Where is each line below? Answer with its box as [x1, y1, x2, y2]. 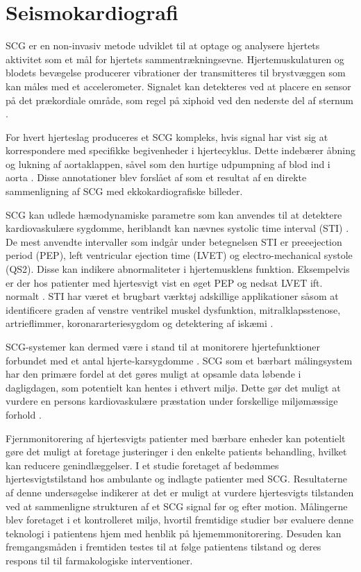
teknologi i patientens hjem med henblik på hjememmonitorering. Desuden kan [6, 525, 342, 540]
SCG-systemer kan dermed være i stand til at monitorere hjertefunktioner [6, 339, 320, 353]
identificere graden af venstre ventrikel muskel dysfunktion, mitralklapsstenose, [6, 302, 341, 317]
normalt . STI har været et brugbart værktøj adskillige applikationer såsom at [6, 289, 339, 303]
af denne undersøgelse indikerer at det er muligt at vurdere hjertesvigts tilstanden [6, 485, 354, 499]
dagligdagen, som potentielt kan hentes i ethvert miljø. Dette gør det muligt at [6, 380, 341, 394]
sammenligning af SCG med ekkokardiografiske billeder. [6, 184, 243, 199]
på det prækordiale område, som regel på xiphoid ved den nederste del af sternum [6, 92, 353, 107]
